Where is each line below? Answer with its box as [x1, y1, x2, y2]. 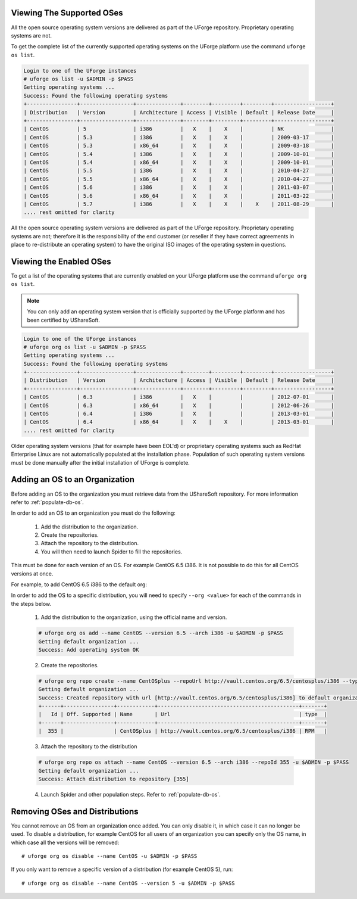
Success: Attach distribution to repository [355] [38, 776, 190, 783]
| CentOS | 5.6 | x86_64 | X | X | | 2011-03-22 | [23, 192, 334, 199]
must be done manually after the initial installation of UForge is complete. [11, 459, 190, 466]
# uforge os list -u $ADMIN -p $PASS [23, 76, 134, 83]
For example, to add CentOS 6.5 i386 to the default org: [11, 581, 147, 588]
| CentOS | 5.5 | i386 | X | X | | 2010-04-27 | [23, 167, 334, 174]
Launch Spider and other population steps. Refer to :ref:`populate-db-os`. [40, 791, 221, 798]
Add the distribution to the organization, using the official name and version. [40, 614, 227, 621]
